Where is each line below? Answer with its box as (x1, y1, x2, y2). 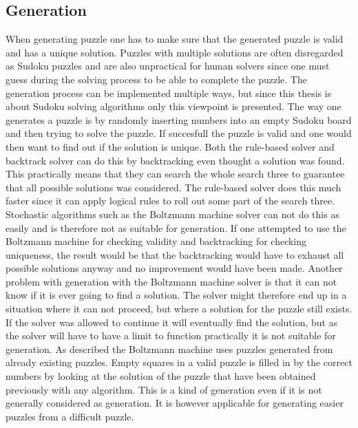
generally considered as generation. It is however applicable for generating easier (6, 396, 344, 410)
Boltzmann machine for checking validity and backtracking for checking (6, 234, 307, 248)
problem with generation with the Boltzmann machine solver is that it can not (6, 274, 337, 288)
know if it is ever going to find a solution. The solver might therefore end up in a (6, 288, 347, 302)
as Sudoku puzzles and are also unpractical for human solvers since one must (6, 58, 330, 73)
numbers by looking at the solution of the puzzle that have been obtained (6, 369, 316, 383)
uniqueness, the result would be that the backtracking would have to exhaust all (6, 247, 344, 261)
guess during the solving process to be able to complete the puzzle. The (6, 72, 307, 86)
